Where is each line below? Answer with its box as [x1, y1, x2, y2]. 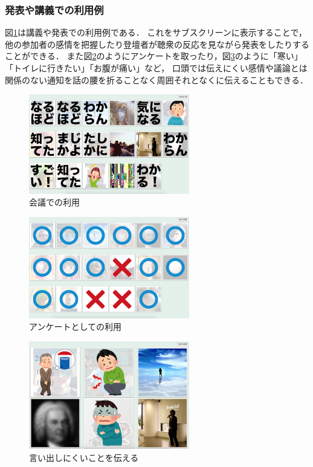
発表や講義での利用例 [5, 2, 104, 17]
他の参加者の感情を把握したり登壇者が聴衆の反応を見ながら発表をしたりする [5, 37, 309, 50]
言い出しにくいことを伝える [29, 451, 139, 463]
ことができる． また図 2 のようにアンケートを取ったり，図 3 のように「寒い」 [5, 50, 303, 62]
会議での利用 [29, 196, 80, 208]
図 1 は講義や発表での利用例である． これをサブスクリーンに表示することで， [5, 26, 307, 39]
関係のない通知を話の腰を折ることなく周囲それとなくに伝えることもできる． [5, 73, 308, 86]
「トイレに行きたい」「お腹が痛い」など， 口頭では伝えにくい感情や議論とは [5, 62, 308, 74]
